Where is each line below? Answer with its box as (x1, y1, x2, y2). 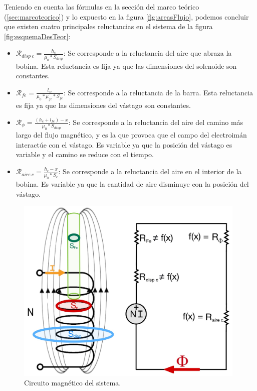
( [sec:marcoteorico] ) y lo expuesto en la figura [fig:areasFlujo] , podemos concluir (4, 11, 249, 22)
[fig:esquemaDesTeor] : (4, 31, 71, 41)
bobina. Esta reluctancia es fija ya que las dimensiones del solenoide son (16, 60, 237, 71)
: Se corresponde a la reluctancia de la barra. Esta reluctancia (63, 87, 253, 97)
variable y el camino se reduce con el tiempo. (16, 149, 154, 160)
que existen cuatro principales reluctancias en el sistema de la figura (4, 21, 213, 32)
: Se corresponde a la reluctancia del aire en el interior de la (58, 166, 242, 177)
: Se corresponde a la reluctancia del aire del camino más (68, 117, 243, 127)
